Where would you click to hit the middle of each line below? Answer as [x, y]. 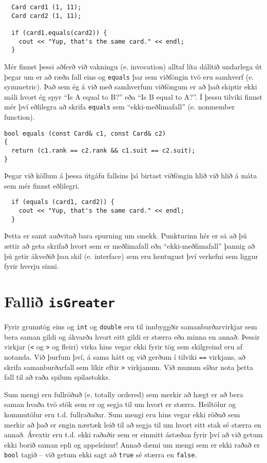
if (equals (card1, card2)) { [63, 202]
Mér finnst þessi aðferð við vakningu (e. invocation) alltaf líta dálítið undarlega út [133, 66]
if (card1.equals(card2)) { [59, 33]
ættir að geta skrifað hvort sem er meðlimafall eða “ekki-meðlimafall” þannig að [130, 246]
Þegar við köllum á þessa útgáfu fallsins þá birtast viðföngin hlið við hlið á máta [131, 175]
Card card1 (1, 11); [46, 7]
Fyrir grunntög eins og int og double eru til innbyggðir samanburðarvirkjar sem [131, 327]
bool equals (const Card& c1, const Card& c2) [85, 133]
